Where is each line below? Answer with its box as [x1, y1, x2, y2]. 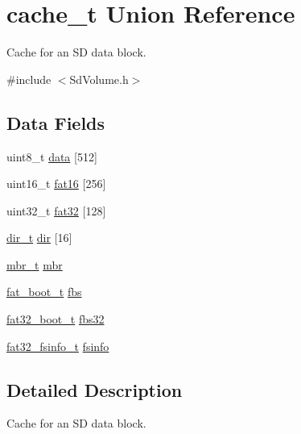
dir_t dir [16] [6, 229, 72, 246]
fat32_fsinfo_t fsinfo [6, 337, 109, 354]
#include [6, 70, 52, 87]
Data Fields [6, 110, 105, 135]
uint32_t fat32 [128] [6, 202, 106, 219]
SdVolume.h [69, 70, 129, 87]
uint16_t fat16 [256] [6, 175, 106, 192]
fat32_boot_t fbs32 [6, 311, 105, 328]
